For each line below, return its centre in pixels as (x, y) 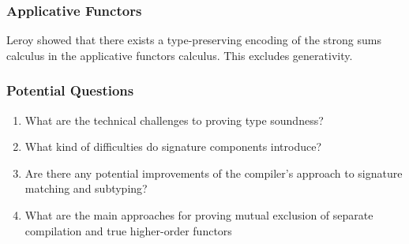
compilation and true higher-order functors (128, 230)
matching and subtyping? (86, 188)
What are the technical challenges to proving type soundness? (174, 120)
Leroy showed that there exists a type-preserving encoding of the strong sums (194, 40)
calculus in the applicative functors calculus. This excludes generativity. (180, 55)
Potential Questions (70, 90)
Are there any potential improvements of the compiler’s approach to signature (214, 173)
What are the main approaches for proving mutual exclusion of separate (199, 215)
